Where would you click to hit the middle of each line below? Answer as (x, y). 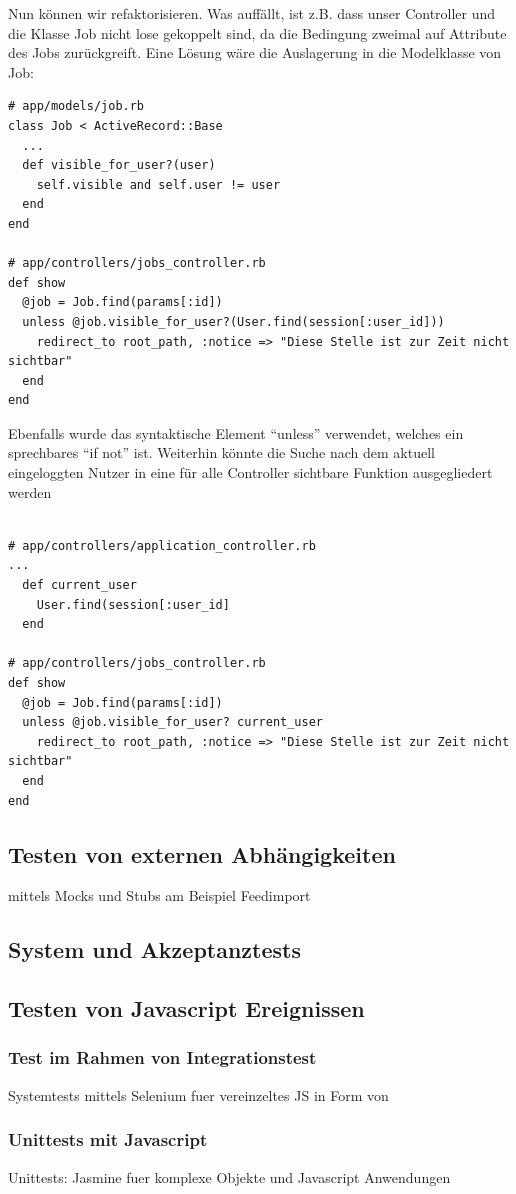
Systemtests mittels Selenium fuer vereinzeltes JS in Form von (198, 1094)
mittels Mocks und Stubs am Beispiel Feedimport (159, 895)
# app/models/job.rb (76, 106)
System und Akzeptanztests (155, 949)
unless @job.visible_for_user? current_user (172, 722)
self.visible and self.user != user (158, 184)
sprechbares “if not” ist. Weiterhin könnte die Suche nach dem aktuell (221, 452)
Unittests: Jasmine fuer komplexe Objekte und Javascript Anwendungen (229, 1176)
